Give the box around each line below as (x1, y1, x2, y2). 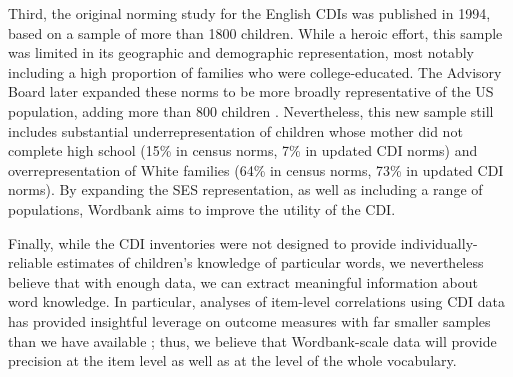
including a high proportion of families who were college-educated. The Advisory (8, 61, 502, 82)
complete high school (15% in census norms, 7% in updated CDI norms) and (8, 140, 478, 161)
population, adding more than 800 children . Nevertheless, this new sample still (8, 100, 494, 121)
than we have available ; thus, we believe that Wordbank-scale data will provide (8, 330, 497, 351)
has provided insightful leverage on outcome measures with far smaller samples (8, 310, 491, 331)
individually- (400, 232, 478, 253)
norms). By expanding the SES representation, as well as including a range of (8, 179, 483, 200)
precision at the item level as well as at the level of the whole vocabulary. (8, 350, 457, 371)
